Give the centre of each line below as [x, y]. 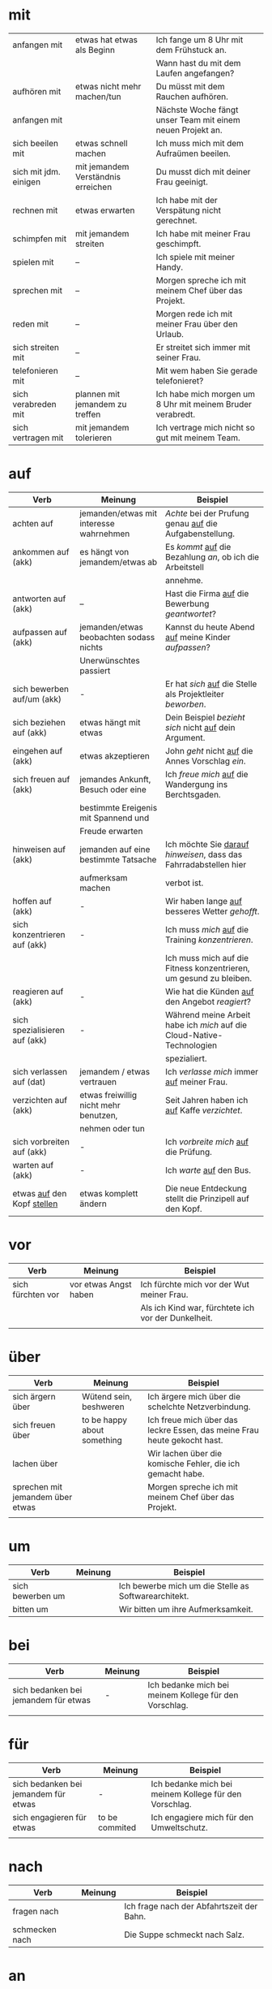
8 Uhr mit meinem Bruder [204, 404]
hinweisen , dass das [204, 854]
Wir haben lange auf [204, 901]
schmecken [34, 1929]
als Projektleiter [195, 694]
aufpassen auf [40, 632]
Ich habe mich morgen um [205, 394]
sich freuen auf [41, 779]
